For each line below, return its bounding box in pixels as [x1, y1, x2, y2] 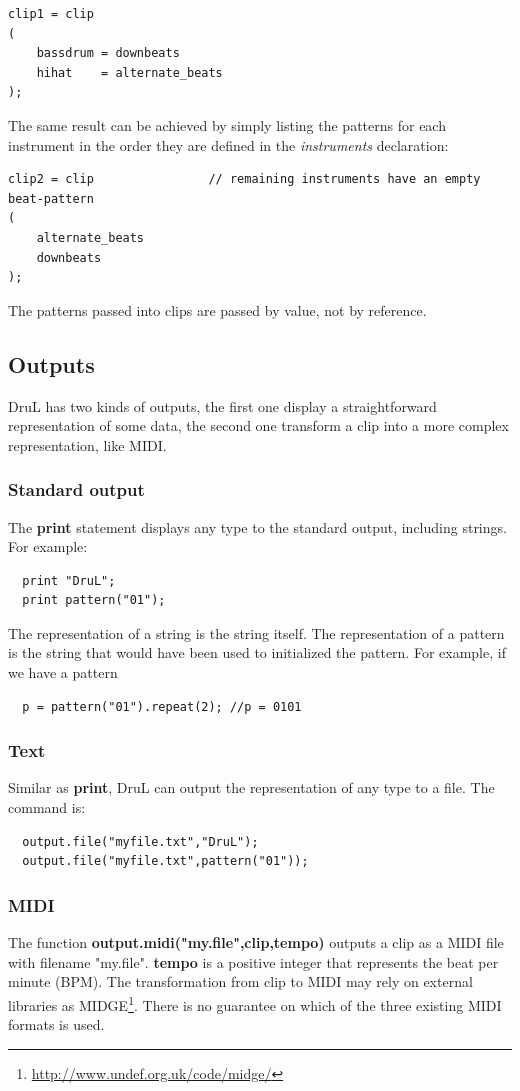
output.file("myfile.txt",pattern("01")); [22, 854, 309, 869]
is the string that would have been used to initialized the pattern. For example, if [8, 642, 506, 663]
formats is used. [8, 1014, 105, 1035]
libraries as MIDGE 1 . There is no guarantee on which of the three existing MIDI [8, 991, 502, 1015]
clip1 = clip [8, 7, 94, 21]
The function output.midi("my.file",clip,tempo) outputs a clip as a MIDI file [8, 932, 504, 953]
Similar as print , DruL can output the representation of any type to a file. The [8, 777, 495, 798]
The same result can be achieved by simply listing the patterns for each [8, 114, 446, 135]
